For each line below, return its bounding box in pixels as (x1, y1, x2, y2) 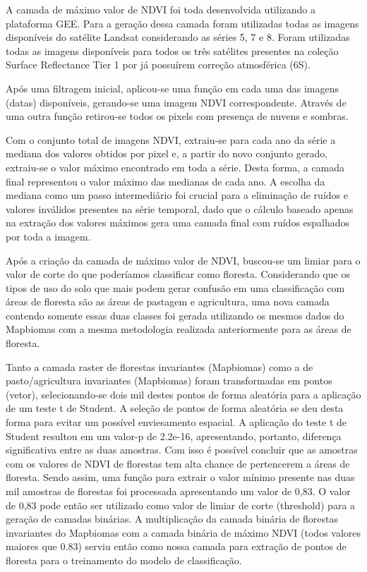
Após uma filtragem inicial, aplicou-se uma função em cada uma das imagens (6, 80, 339, 95)
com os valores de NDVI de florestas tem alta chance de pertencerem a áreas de (6, 456, 350, 470)
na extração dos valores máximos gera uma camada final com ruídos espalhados (6, 215, 350, 230)
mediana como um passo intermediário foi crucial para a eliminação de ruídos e (6, 188, 348, 202)
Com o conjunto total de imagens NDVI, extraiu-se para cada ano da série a (6, 132, 336, 147)
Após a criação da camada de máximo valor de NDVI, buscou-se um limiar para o (6, 252, 361, 267)
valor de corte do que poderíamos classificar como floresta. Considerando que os (6, 267, 350, 281)
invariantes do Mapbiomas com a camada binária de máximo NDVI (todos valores (6, 525, 361, 540)
